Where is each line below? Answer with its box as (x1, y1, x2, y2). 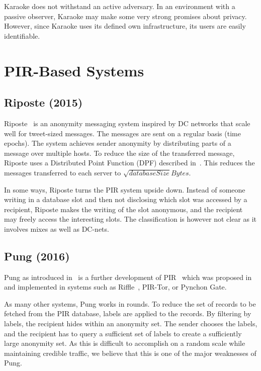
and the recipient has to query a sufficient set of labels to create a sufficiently (4, 328, 242, 338)
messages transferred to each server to (4, 167, 121, 177)
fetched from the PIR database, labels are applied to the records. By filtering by (4, 308, 251, 319)
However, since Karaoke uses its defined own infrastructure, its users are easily (4, 21, 246, 31)
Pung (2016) (4, 248, 70, 263)
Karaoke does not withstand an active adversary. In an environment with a (4, 1, 235, 11)
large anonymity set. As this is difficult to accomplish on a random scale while (4, 338, 245, 348)
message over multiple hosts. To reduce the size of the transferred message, (4, 147, 235, 158)
